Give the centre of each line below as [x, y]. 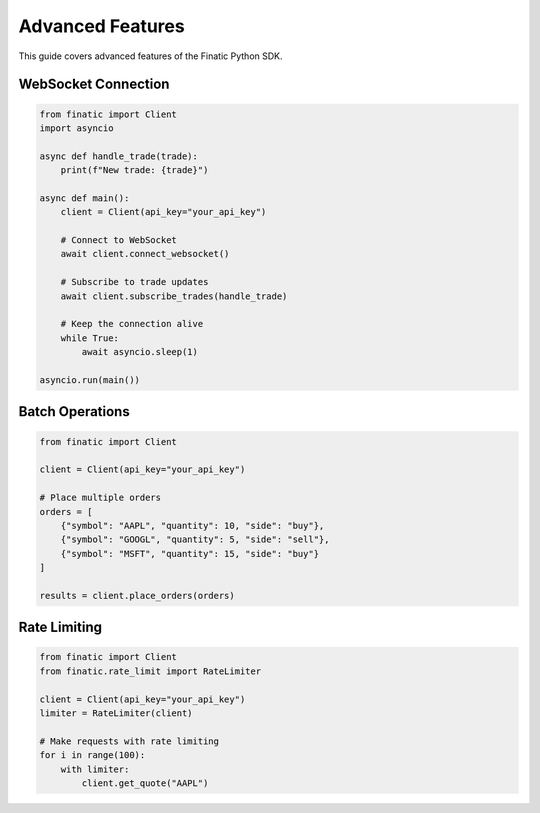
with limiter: [95, 769]
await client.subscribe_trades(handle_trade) [174, 296]
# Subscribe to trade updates [134, 282]
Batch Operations [74, 411]
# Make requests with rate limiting [129, 741]
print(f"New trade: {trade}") [134, 170]
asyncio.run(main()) [89, 379]
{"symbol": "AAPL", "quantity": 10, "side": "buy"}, [192, 525]
